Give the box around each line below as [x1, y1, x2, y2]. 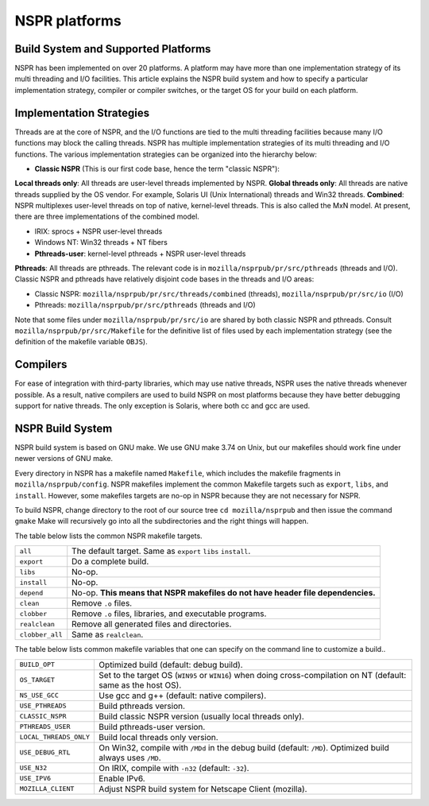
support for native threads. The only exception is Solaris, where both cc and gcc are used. [14, 401, 311, 411]
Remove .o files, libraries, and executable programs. [71, 608, 267, 619]
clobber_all [19, 630, 63, 639]
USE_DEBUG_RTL [19, 748, 71, 757]
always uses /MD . [99, 752, 162, 763]
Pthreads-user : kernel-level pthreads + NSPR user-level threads [34, 249, 246, 258]
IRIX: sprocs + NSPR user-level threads [34, 227, 163, 236]
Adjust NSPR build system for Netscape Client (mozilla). [99, 783, 307, 794]
